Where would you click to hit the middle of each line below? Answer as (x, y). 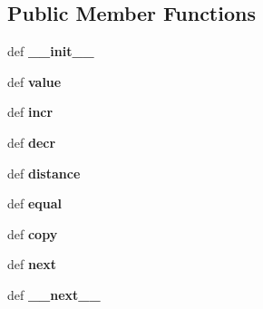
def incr (30, 112)
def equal (35, 203)
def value (34, 81)
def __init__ (51, 51)
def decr (32, 142)
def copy (33, 233)
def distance (44, 173)
